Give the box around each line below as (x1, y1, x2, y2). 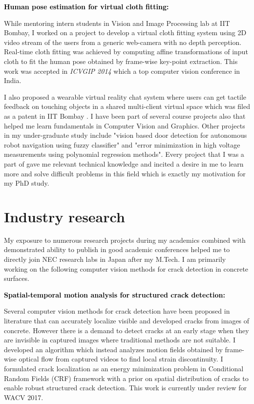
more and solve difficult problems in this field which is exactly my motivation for (4, 168, 246, 178)
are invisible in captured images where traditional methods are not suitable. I (4, 335, 236, 345)
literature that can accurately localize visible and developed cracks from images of (4, 315, 250, 325)
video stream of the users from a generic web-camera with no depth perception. (4, 37, 242, 47)
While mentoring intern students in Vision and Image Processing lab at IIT (4, 18, 230, 28)
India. (4, 75, 21, 85)
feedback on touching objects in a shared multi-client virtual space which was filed (4, 101, 250, 111)
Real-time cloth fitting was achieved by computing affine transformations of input (4, 46, 248, 57)
